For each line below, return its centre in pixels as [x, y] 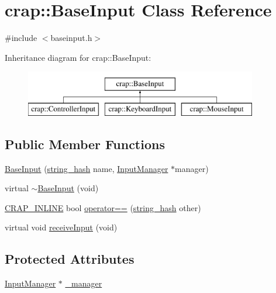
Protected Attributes [70, 259]
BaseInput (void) [68, 188]
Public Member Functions [85, 144]
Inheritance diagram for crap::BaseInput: [78, 57]
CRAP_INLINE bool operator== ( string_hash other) [103, 207]
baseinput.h [71, 38]
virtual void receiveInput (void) [61, 227]
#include [21, 38]
